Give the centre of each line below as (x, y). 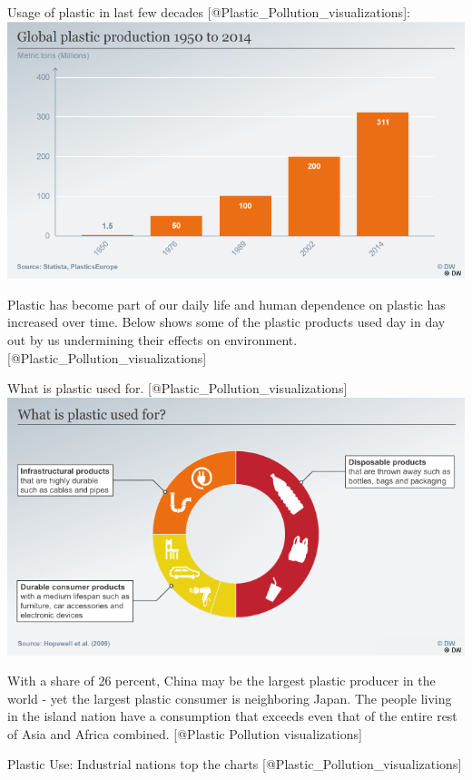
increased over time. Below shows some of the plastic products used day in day (226, 322)
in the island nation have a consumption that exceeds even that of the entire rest (232, 716)
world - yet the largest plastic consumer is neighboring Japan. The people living (230, 698)
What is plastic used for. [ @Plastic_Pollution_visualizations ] (177, 388)
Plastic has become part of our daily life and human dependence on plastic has (226, 304)
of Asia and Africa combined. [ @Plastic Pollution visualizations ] (185, 733)
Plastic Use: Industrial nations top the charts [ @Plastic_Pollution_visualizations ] (235, 764)
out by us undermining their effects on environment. (152, 340)
